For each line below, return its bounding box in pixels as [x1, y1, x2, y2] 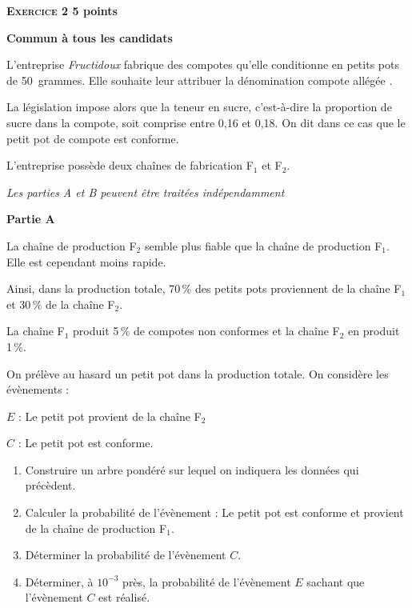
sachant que [306, 573, 365, 590]
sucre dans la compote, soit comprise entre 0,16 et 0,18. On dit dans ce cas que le [6, 114, 406, 130]
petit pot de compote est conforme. [6, 130, 179, 146]
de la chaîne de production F [25, 519, 167, 536]
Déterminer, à [25, 573, 94, 590]
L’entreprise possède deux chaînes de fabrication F [6, 157, 254, 174]
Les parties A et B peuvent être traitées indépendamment [6, 183, 285, 200]
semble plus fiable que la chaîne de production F [144, 237, 382, 254]
